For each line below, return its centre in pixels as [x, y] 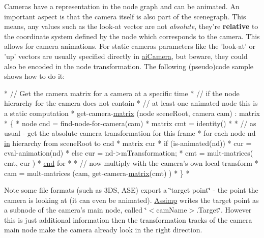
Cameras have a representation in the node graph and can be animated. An [122, 6]
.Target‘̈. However [224, 210]
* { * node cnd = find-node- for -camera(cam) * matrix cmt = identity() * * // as [130, 123]
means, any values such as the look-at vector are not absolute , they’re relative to [131, 26]
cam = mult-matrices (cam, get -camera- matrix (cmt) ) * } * [97, 173]
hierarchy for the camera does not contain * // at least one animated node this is [131, 103]
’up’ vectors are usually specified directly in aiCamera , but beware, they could [126, 56]
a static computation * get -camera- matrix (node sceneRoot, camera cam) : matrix [132, 113]
